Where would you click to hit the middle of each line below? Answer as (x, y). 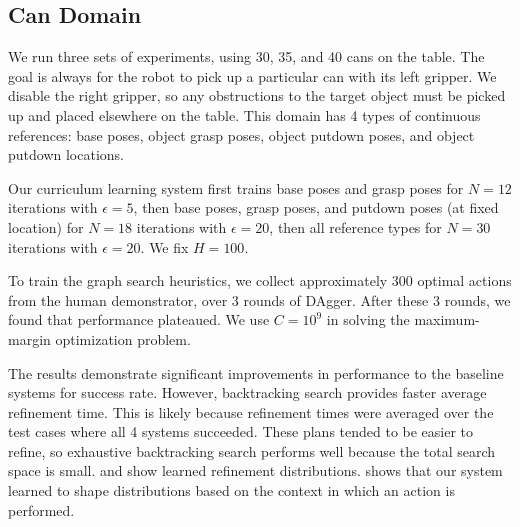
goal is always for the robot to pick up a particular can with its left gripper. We (252, 75)
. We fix (164, 246)
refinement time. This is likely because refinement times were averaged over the (251, 411)
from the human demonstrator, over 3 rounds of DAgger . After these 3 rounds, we (259, 299)
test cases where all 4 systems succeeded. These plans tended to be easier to (241, 431)
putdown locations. (66, 154)
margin (29, 338)
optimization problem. (123, 338)
